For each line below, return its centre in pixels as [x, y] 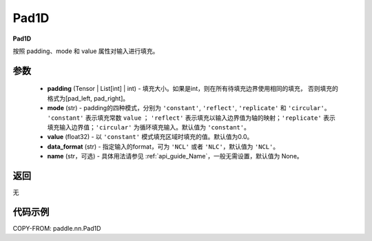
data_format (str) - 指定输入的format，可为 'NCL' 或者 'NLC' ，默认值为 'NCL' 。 [163, 146]
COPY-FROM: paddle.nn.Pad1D [57, 228]
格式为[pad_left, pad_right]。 [88, 98]
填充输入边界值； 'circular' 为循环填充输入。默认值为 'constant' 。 [149, 127]
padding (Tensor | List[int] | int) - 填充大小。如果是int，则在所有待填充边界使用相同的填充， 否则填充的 [193, 89]
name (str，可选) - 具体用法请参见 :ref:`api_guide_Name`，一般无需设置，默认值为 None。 [175, 156]
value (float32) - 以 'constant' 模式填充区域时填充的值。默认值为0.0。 [150, 137]
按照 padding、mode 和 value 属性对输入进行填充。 [86, 51]
